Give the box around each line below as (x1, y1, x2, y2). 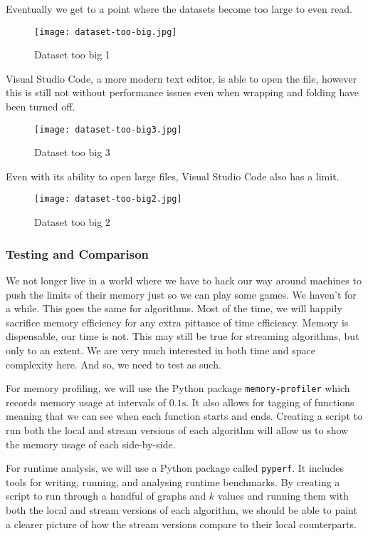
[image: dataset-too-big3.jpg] (34, 124, 182, 135)
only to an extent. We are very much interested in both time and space (6, 342, 316, 357)
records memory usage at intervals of (6, 394, 167, 409)
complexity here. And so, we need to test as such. (6, 356, 221, 371)
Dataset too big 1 (34, 47, 110, 62)
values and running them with (217, 488, 349, 503)
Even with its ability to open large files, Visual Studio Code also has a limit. (6, 168, 340, 183)
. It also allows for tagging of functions (186, 394, 354, 409)
